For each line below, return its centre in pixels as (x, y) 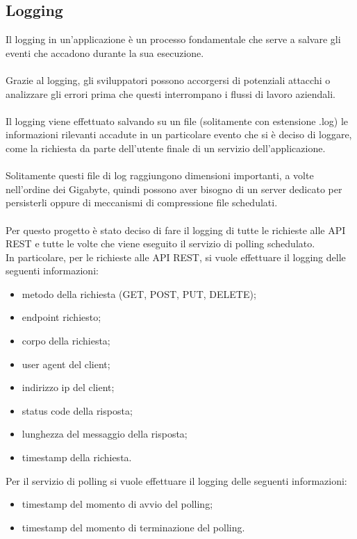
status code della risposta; (77, 410)
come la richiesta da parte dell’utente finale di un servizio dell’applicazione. (166, 148)
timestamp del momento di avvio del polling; (117, 504)
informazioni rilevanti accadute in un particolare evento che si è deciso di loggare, (179, 134)
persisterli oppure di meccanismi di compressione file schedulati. (142, 202)
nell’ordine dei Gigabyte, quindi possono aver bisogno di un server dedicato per (174, 189)
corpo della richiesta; (66, 341)
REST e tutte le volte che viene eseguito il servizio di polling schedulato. (160, 243)
